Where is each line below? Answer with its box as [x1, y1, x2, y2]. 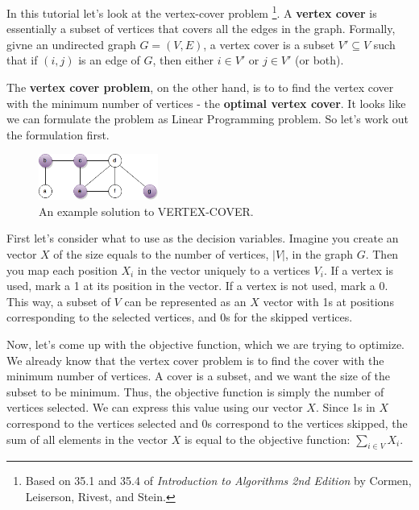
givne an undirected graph [6, 35, 136, 52]
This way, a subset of [6, 292, 110, 309]
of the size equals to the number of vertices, [53, 246, 269, 263]
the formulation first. [6, 126, 110, 143]
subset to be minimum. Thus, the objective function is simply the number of [6, 383, 384, 400]
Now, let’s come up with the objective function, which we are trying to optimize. [6, 336, 405, 353]
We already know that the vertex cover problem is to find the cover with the [6, 351, 384, 368]
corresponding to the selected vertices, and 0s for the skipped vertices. [6, 309, 353, 325]
